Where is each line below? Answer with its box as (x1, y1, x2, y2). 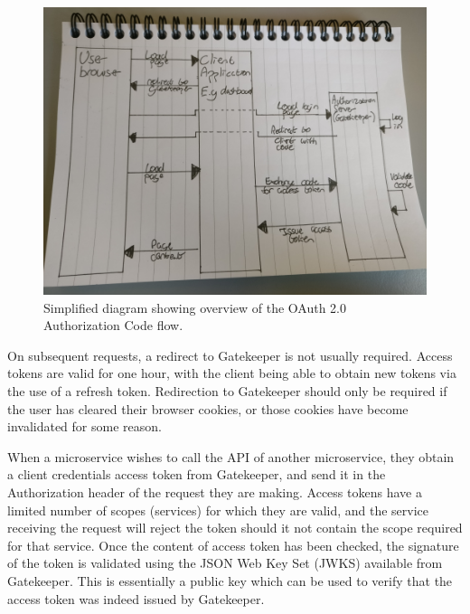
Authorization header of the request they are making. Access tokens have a (7, 482, 422, 501)
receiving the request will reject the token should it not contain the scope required (7, 518, 463, 537)
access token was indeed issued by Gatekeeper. (7, 589, 265, 608)
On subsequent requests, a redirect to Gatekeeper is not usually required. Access (7, 345, 453, 364)
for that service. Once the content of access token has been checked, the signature (7, 535, 459, 554)
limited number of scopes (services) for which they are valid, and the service (7, 500, 429, 519)
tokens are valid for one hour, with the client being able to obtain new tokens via (7, 364, 456, 383)
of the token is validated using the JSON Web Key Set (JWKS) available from (7, 553, 443, 572)
